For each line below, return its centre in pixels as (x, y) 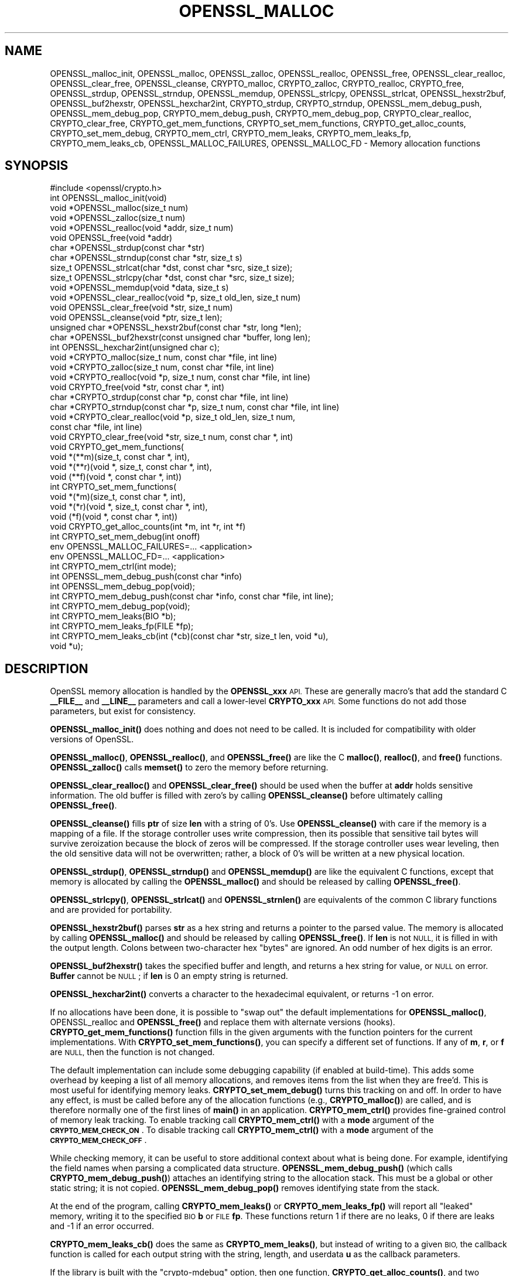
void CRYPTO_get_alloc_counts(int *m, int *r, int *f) (148, 527)
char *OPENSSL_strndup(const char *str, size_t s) (146, 258)
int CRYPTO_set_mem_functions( (113, 487)
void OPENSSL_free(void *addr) (111, 238)
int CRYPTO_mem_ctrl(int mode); (113, 567)
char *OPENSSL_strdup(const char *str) (127, 248)
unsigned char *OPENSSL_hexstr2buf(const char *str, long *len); (176, 327)
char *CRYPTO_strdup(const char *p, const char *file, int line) (169, 397)
